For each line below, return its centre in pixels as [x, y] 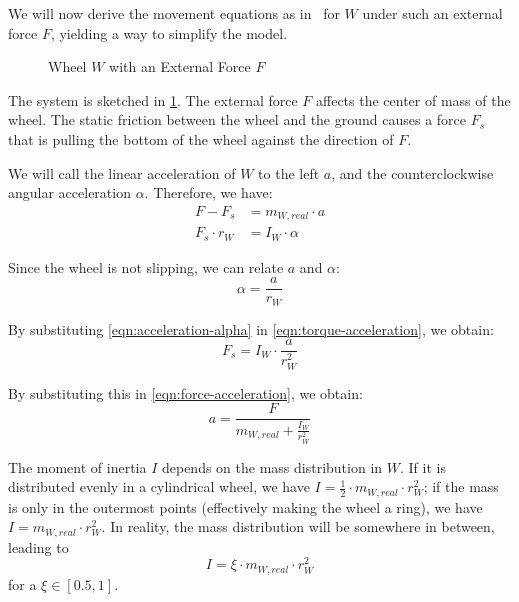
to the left [289, 172]
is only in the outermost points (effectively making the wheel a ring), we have [245, 506]
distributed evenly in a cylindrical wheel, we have [159, 486]
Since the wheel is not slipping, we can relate [146, 266]
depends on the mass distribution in [272, 466]
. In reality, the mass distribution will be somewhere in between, [298, 526]
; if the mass [461, 486]
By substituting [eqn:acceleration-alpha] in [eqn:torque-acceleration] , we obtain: [251, 328]
